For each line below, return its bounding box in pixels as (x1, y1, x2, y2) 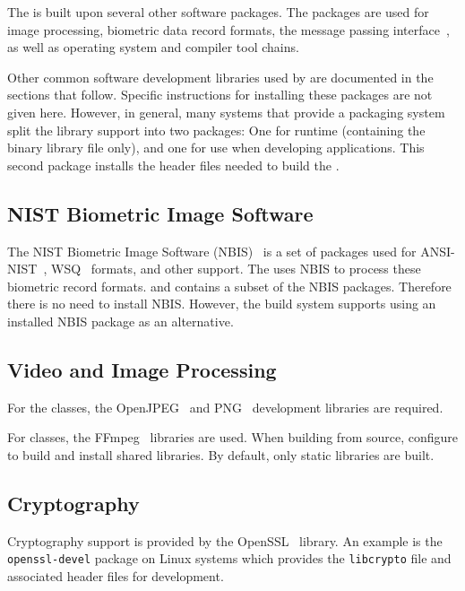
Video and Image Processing (7, 355, 277, 383)
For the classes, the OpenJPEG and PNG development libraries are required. (7, 397, 443, 416)
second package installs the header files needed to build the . (7, 155, 340, 174)
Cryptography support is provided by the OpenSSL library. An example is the (7, 531, 443, 550)
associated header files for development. (7, 566, 224, 585)
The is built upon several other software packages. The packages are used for (7, 3, 429, 21)
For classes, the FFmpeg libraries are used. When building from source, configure (7, 428, 459, 447)
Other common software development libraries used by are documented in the (7, 67, 434, 86)
